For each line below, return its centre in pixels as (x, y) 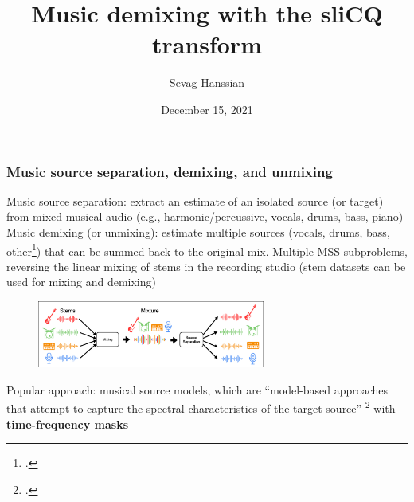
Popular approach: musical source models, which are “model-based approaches (197, 389)
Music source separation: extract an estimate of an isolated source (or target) (195, 200)
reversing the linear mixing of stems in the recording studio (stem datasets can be (206, 266)
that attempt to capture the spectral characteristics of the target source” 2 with (201, 407)
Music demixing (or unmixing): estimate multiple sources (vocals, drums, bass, (198, 231)
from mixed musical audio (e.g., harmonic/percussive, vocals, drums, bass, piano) (205, 216)
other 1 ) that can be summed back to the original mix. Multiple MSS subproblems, (207, 249)
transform (207, 44)
